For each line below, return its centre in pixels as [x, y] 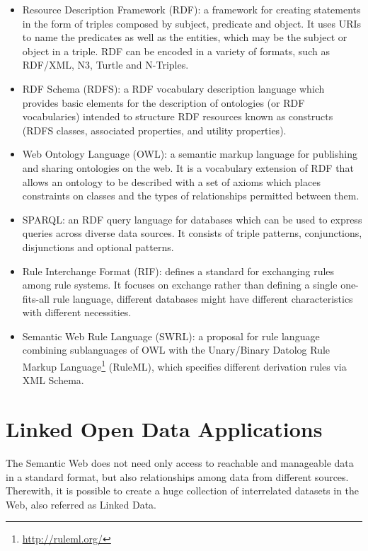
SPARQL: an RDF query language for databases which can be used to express [192, 219]
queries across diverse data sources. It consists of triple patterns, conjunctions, [192, 233]
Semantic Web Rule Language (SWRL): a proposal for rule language [171, 336]
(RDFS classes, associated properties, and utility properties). [154, 130]
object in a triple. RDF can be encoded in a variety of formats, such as [176, 51]
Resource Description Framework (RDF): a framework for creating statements [191, 9]
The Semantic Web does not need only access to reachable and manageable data [180, 463]
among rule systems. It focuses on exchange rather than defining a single [180, 285]
